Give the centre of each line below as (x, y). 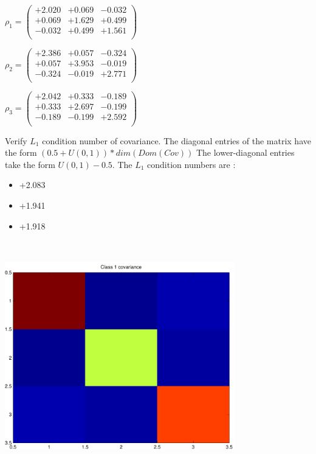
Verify (16, 140)
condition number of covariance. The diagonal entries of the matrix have (177, 140)
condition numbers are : (191, 164)
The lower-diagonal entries (245, 152)
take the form (30, 164)
